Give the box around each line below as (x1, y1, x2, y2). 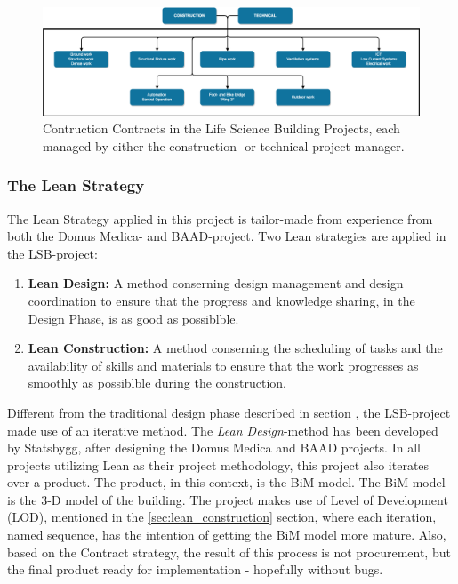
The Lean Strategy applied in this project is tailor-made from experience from (7, 209, 433, 228)
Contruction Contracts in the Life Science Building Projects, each (43, 119, 400, 138)
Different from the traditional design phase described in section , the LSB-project (7, 403, 451, 421)
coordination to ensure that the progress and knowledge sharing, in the (28, 291, 415, 309)
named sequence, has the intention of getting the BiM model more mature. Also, (7, 525, 446, 544)
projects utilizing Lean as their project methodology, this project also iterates (7, 455, 430, 474)
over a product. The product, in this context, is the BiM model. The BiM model (7, 473, 446, 492)
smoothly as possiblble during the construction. (28, 373, 287, 392)
